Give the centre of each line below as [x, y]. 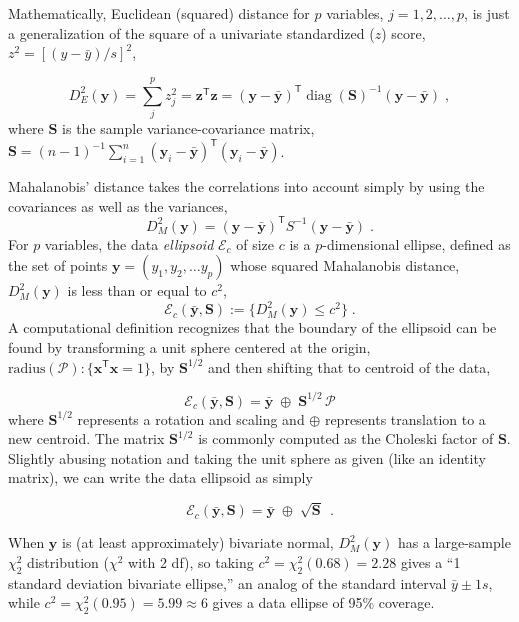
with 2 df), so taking [191, 561]
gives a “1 [430, 561]
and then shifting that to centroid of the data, [349, 366]
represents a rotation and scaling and [191, 418]
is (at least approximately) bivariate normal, [198, 542]
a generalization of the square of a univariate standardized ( [191, 32]
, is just [487, 13]
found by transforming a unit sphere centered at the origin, [189, 346]
